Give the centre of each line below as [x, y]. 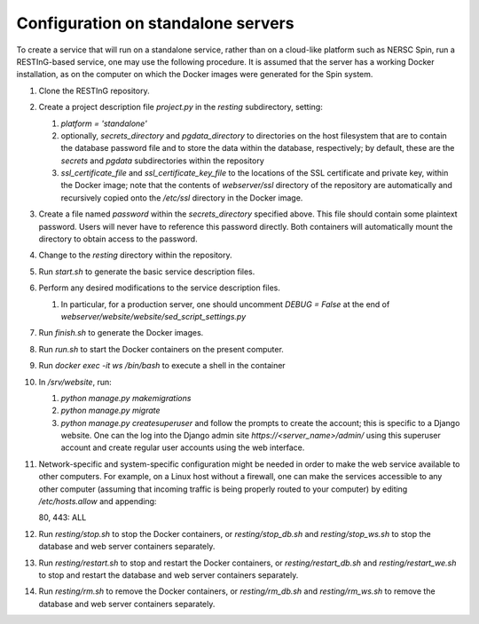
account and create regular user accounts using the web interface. [183, 447]
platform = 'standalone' [104, 123]
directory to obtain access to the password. [118, 239]
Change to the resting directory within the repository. [135, 255]
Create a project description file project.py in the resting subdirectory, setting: [181, 107]
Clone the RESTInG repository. [94, 91]
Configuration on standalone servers [155, 23]
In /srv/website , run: [75, 382]
